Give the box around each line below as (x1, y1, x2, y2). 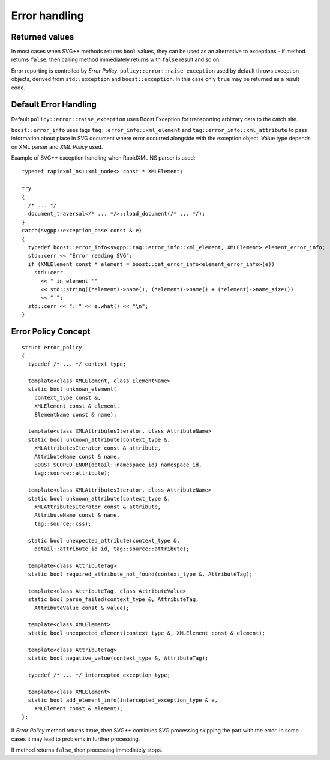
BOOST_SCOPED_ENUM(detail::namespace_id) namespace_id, (34, 462, 202, 468)
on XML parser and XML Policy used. (11, 143, 103, 150)
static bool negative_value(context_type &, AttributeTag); (28, 654, 209, 662)
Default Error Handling (11, 100, 97, 110)
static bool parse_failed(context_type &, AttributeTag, (28, 596, 199, 603)
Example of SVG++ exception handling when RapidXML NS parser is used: (11, 154, 196, 161)
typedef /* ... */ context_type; (28, 361, 127, 367)
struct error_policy (22, 344, 82, 351)
